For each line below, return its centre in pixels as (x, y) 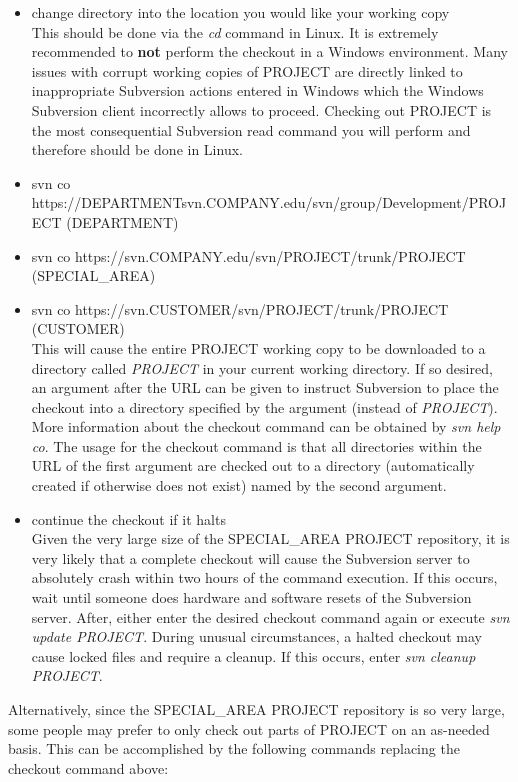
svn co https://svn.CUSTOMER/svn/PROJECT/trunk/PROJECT (240, 308)
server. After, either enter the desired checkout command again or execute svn (270, 616)
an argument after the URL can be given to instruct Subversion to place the (265, 387)
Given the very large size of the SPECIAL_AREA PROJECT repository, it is (270, 538)
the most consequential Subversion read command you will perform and (251, 129)
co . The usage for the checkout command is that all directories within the (256, 445)
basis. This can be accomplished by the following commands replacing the (234, 748)
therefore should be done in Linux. (137, 149)
